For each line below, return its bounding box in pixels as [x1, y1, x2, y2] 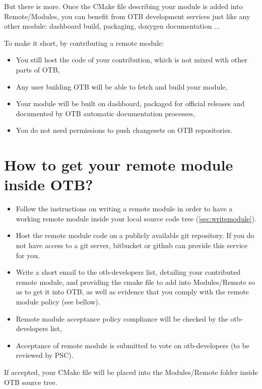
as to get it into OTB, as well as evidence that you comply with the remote [16, 286, 249, 297]
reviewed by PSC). [16, 350, 74, 360]
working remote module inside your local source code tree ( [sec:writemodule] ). [16, 213, 257, 223]
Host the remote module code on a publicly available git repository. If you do [16, 230, 254, 241]
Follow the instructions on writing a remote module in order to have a [16, 203, 233, 214]
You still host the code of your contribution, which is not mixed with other [16, 54, 247, 65]
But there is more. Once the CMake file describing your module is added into [4, 1, 243, 11]
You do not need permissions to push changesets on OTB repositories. [16, 125, 233, 135]
